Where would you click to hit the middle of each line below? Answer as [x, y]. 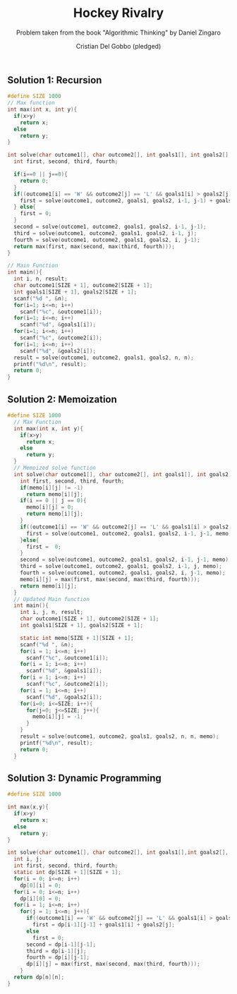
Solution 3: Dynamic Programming [85, 778]
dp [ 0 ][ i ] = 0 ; [41, 885]
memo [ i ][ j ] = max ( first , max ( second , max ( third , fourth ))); [110, 579]
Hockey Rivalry [119, 13]
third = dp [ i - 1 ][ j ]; [56, 951]
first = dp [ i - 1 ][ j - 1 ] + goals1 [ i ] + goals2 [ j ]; [104, 925]
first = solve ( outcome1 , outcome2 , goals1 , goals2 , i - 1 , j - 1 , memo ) [129, 533]
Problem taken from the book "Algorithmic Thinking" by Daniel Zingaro [119, 32]
